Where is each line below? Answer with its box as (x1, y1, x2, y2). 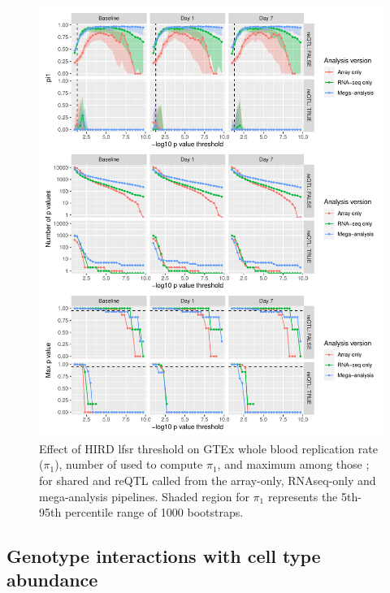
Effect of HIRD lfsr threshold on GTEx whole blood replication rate (39, 439, 378, 457)
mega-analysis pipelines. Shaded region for (39, 487, 249, 504)
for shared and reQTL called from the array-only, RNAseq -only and (39, 471, 376, 488)
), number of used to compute (54, 456, 203, 473)
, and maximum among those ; (217, 456, 370, 473)
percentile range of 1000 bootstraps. (64, 504, 244, 521)
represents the (267, 487, 338, 504)
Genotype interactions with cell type (6, 543, 321, 569)
